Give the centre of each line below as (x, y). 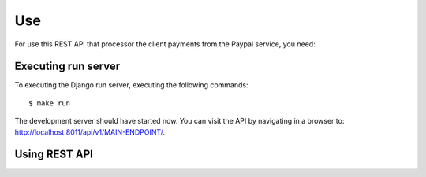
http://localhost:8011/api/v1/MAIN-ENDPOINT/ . (90, 132)
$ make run (50, 103)
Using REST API (54, 155)
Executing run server (67, 66)
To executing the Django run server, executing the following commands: (131, 85)
